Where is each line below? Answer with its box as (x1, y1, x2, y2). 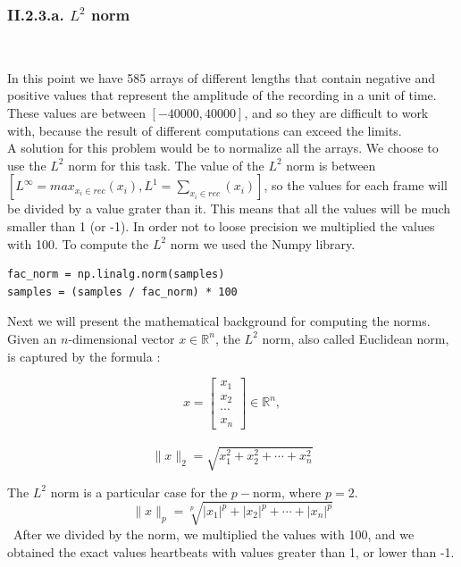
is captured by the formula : (7, 346, 161, 365)
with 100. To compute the (7, 234, 149, 253)
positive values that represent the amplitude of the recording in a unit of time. (7, 86, 437, 104)
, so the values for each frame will (264, 176, 448, 195)
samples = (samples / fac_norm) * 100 (7, 285, 238, 298)
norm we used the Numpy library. (170, 234, 356, 253)
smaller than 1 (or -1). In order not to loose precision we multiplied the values (7, 216, 435, 235)
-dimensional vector (68, 329, 175, 347)
